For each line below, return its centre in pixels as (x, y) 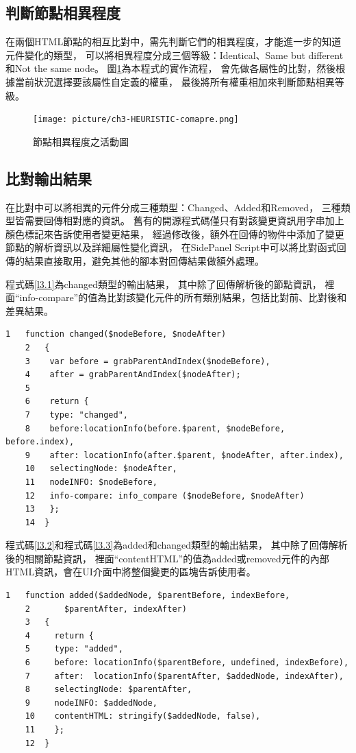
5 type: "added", (74, 649)
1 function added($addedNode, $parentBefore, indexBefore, (148, 596)
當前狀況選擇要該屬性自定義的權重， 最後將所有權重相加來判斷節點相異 (175, 81)
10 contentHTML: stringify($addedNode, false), (143, 716)
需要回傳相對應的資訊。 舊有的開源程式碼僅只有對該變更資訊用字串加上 (184, 220)
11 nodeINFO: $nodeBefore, (91, 482)
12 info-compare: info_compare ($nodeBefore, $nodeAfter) (165, 495)
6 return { (57, 402)
